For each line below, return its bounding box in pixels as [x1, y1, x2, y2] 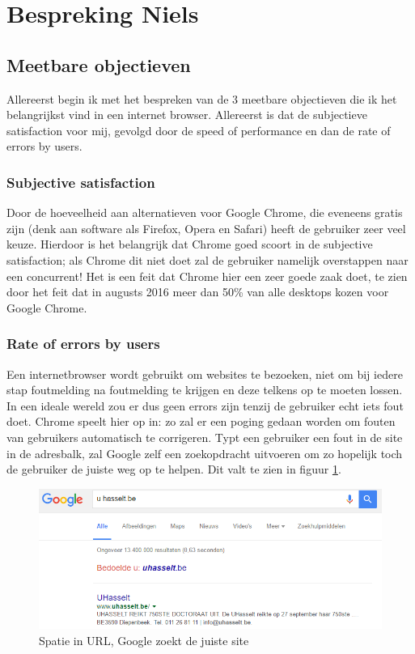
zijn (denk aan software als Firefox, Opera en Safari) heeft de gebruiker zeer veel [6, 219, 406, 236]
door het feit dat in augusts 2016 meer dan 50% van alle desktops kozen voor [6, 283, 389, 300]
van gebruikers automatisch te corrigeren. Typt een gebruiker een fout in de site [6, 428, 403, 445]
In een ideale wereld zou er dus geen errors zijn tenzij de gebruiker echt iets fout [6, 397, 404, 414]
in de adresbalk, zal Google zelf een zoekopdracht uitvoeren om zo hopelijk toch [6, 444, 403, 461]
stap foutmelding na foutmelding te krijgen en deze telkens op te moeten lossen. [6, 381, 403, 398]
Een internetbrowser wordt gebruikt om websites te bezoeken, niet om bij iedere [6, 365, 403, 382]
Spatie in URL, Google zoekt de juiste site [39, 631, 249, 648]
